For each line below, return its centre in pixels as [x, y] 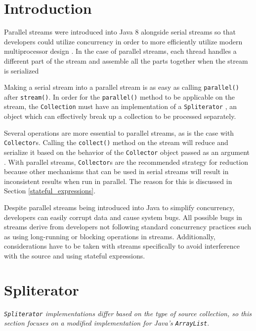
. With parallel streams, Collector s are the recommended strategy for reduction [126, 162]
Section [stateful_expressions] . [50, 191]
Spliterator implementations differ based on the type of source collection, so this [128, 313]
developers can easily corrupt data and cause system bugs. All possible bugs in [123, 217]
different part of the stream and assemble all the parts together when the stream [126, 60]
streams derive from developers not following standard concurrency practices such [128, 227]
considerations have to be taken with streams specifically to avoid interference [122, 246]
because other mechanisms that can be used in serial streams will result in [116, 171]
